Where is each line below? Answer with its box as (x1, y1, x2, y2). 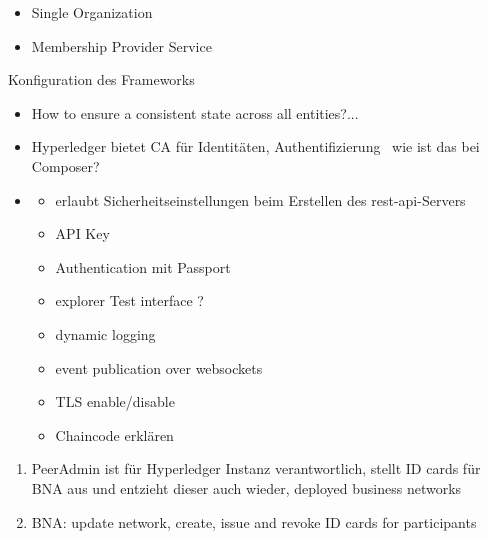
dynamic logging (55, 323, 156, 344)
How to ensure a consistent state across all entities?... (31, 102, 359, 123)
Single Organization (31, 2, 153, 22)
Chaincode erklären (55, 424, 174, 445)
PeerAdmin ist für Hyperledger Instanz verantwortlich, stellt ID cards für (31, 458, 481, 479)
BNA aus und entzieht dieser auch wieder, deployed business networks (31, 477, 462, 498)
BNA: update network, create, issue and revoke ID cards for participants (31, 511, 477, 532)
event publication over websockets (55, 357, 263, 378)
